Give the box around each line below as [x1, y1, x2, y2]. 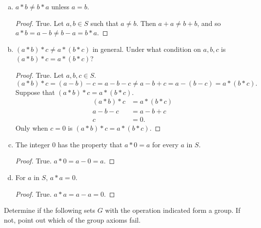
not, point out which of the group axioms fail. [4, 214, 141, 225]
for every [152, 139, 179, 149]
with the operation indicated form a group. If [105, 205, 241, 215]
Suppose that [15, 87, 55, 97]
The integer [15, 139, 50, 149]
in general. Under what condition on [92, 44, 201, 54]
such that [90, 18, 119, 28]
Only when [15, 123, 48, 133]
